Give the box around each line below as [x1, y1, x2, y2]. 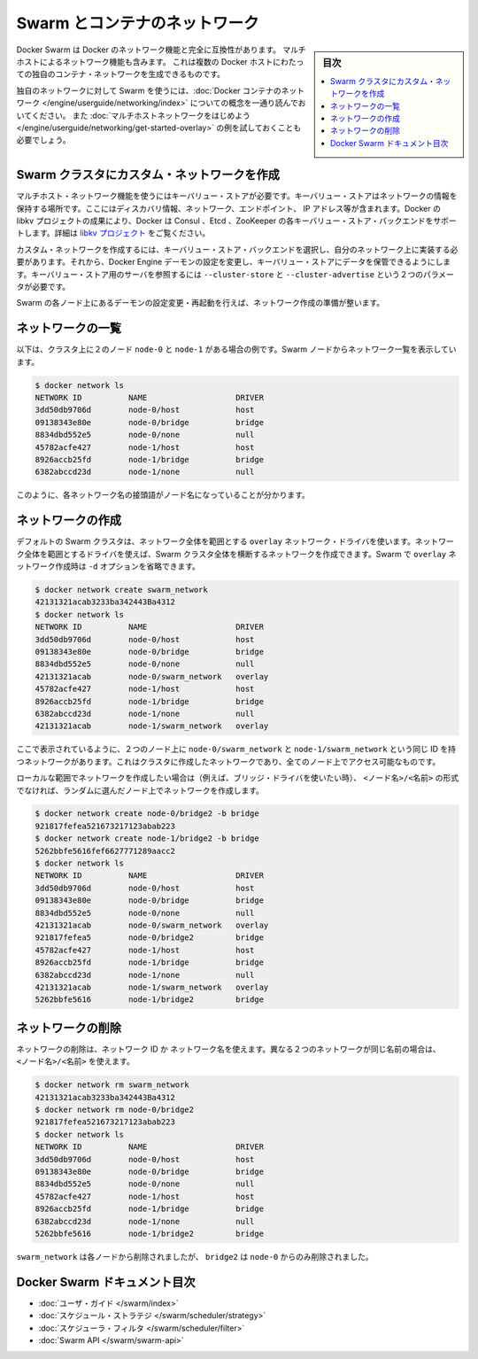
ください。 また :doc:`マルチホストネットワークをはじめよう [31, 110, 251, 120]
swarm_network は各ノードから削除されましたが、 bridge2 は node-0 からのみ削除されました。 [16, 1251, 374, 1262]
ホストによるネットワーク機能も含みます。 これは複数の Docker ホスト [16, 56, 274, 66]
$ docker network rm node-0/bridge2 [35, 1105, 195, 1114]
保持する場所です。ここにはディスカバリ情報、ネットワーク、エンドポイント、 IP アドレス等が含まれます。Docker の [16, 203, 442, 214]
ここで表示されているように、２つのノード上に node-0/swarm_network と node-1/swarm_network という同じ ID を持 [16, 744, 456, 755]
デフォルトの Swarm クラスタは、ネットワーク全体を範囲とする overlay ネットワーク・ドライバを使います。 [16, 536, 416, 547]
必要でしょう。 [16, 135, 71, 145]
